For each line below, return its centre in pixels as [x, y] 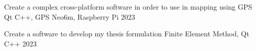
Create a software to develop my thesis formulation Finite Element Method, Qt [127, 34]
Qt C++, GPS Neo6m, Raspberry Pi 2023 [70, 16]
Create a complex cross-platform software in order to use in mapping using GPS [128, 7]
